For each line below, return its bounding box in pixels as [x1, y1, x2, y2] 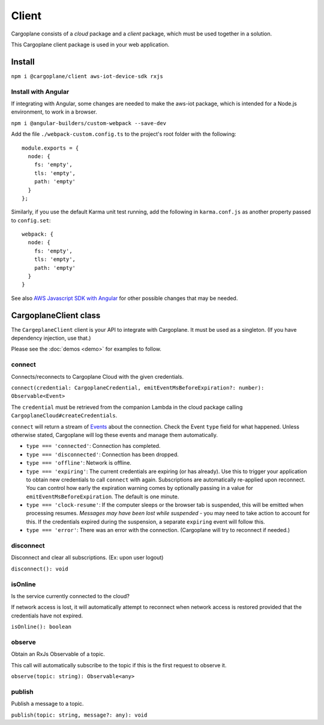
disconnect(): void [11, 565, 68, 572]
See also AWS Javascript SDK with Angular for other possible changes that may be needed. [11, 295, 238, 302]
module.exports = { [22, 144, 79, 151]
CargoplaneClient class [11, 310, 101, 320]
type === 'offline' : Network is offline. [26, 459, 132, 467]
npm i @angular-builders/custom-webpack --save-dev [11, 120, 167, 126]
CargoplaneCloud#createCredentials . [11, 412, 118, 419]
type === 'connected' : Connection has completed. [26, 442, 161, 450]
